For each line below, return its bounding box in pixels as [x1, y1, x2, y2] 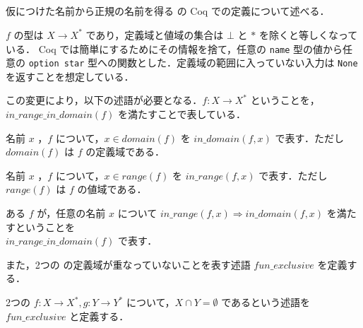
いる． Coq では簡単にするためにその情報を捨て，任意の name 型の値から [6, 41, 343, 56]
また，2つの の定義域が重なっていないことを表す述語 [6, 257, 251, 271]
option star [28, 59, 85, 69]
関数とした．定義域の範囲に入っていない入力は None [117, 55, 358, 70]
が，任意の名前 [37, 206, 106, 221]
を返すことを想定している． [6, 69, 134, 83]
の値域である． [77, 182, 147, 197]
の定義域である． [85, 144, 165, 159]
